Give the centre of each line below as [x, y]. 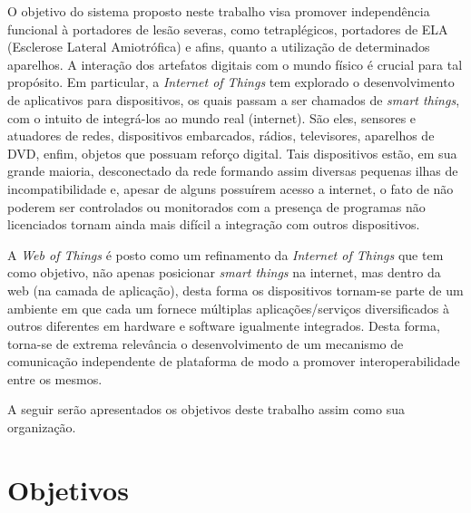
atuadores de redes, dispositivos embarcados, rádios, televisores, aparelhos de [221, 136]
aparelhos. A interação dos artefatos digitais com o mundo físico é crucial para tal [235, 64]
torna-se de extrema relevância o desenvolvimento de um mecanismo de [206, 343]
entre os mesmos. [55, 378]
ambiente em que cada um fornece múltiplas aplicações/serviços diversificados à [229, 308]
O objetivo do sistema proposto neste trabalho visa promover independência [219, 11]
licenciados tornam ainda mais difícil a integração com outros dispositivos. [214, 224]
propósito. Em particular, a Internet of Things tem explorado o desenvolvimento [231, 82]
